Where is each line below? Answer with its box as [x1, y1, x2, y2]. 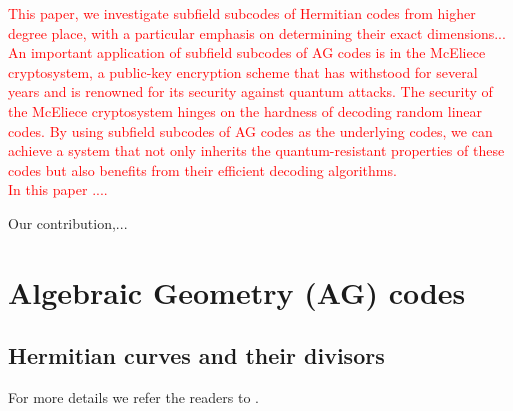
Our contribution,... [8, 212, 128, 233]
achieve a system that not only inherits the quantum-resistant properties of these [8, 140, 505, 161]
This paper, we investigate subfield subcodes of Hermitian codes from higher [8, 3, 476, 23]
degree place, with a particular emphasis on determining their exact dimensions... [8, 22, 506, 43]
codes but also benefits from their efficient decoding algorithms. [8, 159, 397, 180]
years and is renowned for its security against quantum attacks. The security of [8, 81, 493, 102]
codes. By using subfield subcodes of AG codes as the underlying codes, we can [8, 120, 493, 141]
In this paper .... [8, 179, 108, 200]
